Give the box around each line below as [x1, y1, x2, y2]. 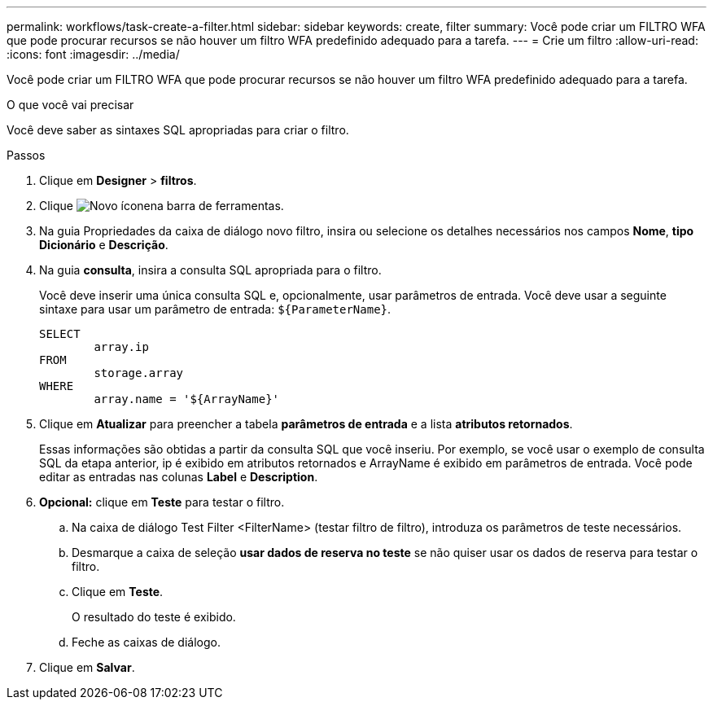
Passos [7, 148, 46, 162]
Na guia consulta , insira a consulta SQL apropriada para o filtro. [39, 263, 382, 277]
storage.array [94, 366, 184, 379]
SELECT [39, 327, 81, 340]
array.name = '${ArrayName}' [94, 392, 280, 406]
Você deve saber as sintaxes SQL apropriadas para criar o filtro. [7, 123, 349, 137]
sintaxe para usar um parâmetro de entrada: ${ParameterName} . [39, 302, 391, 316]
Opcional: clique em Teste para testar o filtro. [39, 495, 285, 509]
